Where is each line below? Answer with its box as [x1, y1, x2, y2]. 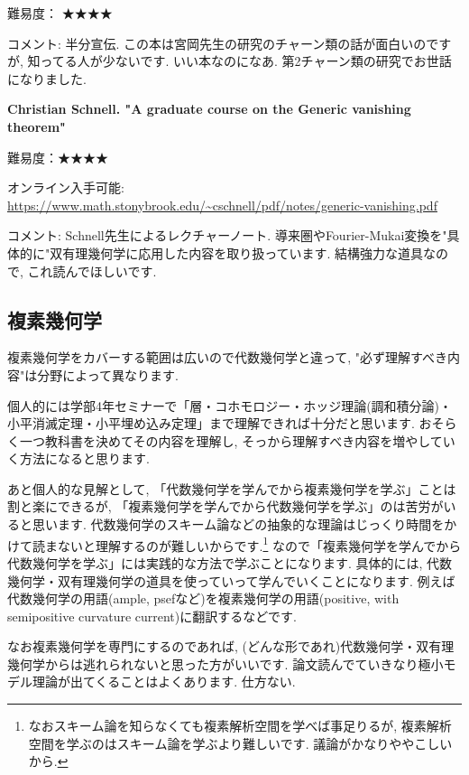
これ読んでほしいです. [27, 261, 157, 280]
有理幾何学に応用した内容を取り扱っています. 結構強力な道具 [62, 243, 424, 262]
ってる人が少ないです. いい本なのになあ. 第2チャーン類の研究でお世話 [40, 51, 452, 70]
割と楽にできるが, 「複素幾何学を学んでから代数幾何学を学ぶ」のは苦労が [7, 497, 444, 516]
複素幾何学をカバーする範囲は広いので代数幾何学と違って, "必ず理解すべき [7, 348, 448, 367]
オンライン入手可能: [7, 178, 124, 197]
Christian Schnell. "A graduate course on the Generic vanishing [7, 99, 411, 118]
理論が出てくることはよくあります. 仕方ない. [32, 672, 296, 691]
